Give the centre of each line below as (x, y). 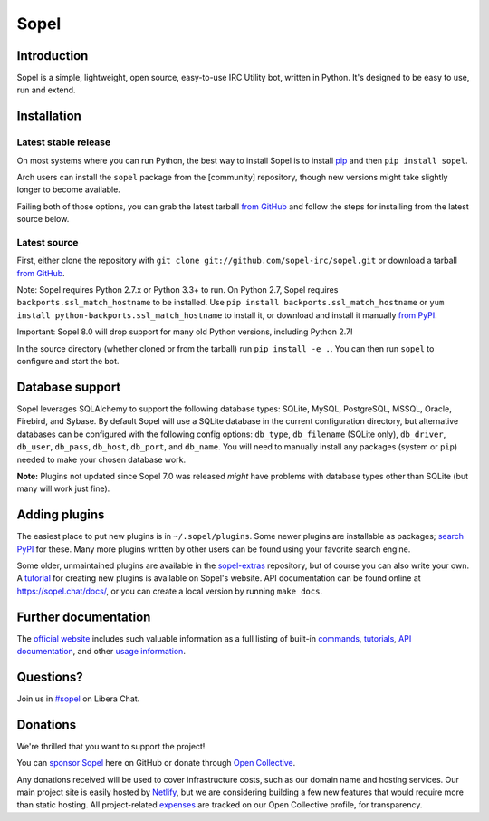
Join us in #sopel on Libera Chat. (78, 699)
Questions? (50, 676)
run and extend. (46, 90)
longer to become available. (69, 189)
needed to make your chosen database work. (101, 459)
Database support (69, 386)
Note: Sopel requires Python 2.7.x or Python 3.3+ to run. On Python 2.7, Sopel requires (177, 290)
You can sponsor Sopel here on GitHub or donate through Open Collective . (156, 763)
